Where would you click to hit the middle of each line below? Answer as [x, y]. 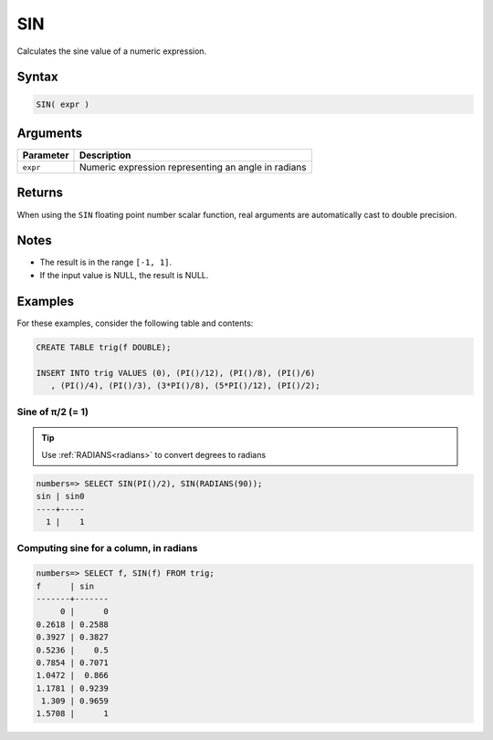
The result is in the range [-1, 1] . [106, 262]
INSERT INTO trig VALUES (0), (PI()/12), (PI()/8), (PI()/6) [176, 373]
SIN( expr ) [63, 104]
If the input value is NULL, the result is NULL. [124, 275]
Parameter [46, 155]
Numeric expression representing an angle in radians [193, 167]
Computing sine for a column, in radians [107, 548]
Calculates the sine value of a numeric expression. [112, 51]
